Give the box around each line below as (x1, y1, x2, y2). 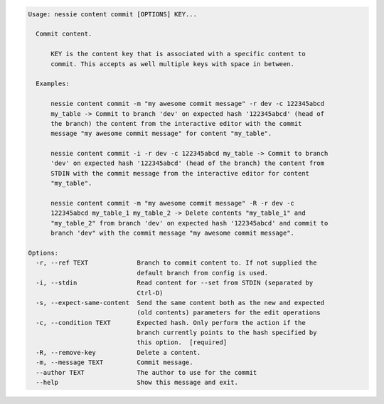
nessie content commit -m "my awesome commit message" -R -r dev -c (50, 199, 295, 208)
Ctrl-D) (137, 289, 164, 297)
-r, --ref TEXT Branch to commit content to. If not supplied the (36, 259, 317, 267)
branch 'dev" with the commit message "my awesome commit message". (50, 229, 295, 238)
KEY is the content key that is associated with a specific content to (50, 50, 306, 58)
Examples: (36, 80, 70, 88)
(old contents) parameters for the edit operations (137, 309, 321, 317)
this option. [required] (137, 339, 228, 346)
